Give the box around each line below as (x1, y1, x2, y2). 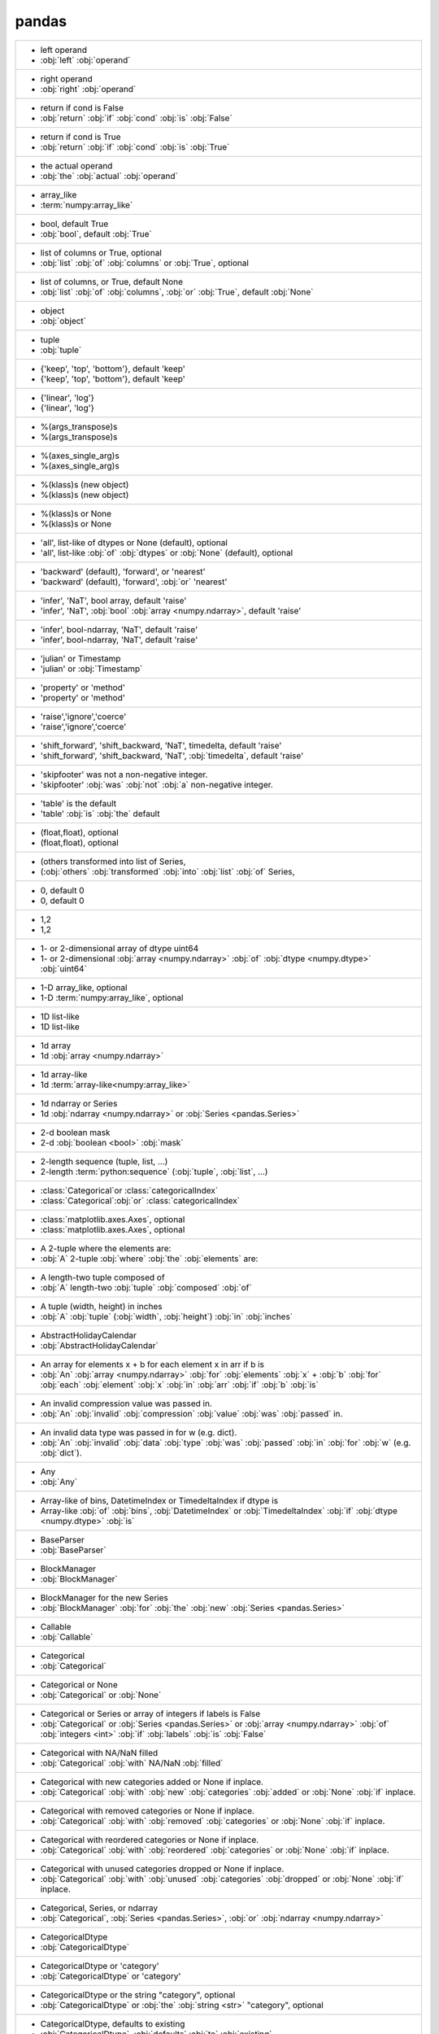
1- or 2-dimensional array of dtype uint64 (40, 942, 199, 954)
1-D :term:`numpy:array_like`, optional (40, 992, 184, 1003)
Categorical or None (40, 1678, 118, 1690)
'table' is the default (40, 797, 117, 809)
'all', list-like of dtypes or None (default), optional (40, 537, 228, 548)
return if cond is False (40, 102, 124, 113)
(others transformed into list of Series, (40, 855, 186, 866)
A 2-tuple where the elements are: (40, 1242, 172, 1254)
